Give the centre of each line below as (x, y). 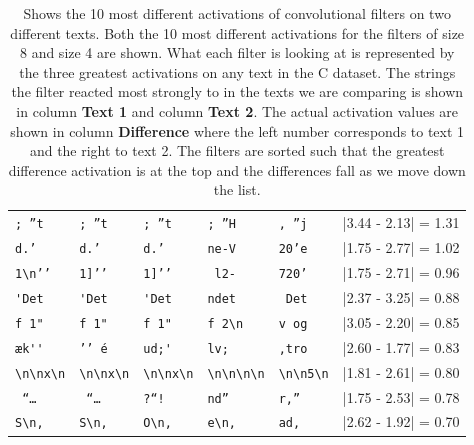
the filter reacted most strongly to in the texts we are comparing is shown (237, 91)
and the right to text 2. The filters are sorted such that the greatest (237, 150)
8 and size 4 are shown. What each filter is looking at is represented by (237, 52)
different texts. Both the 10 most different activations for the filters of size (237, 32)
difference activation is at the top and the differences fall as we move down (237, 169)
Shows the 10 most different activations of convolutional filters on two (237, 13)
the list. (237, 189)
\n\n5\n (303, 373)
